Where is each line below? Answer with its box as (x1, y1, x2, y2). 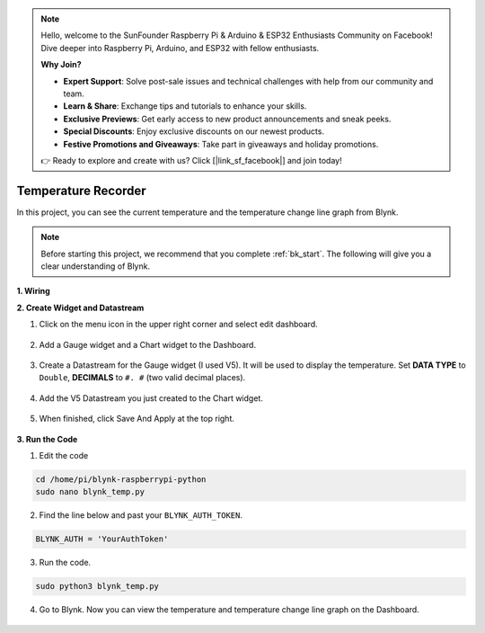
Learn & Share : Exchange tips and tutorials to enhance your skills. (63, 101, 307, 111)
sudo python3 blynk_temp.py (35, 581, 159, 592)
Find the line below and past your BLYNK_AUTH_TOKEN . (39, 510, 242, 521)
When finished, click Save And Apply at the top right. (39, 414, 235, 424)
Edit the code (39, 450, 89, 460)
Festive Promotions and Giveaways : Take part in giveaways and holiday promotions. (63, 138, 379, 149)
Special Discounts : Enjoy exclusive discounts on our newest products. (63, 126, 325, 137)
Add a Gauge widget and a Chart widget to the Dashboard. (39, 339, 256, 350)
